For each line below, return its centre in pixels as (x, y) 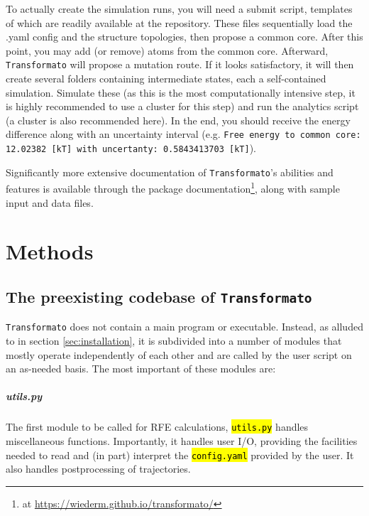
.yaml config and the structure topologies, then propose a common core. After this (184, 37)
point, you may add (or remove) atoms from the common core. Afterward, (167, 50)
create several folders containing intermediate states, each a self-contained (166, 79)
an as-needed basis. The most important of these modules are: (141, 369)
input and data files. (50, 202)
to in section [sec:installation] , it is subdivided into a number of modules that (174, 341)
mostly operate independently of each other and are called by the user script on (179, 354)
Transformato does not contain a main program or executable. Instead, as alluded (184, 327)
